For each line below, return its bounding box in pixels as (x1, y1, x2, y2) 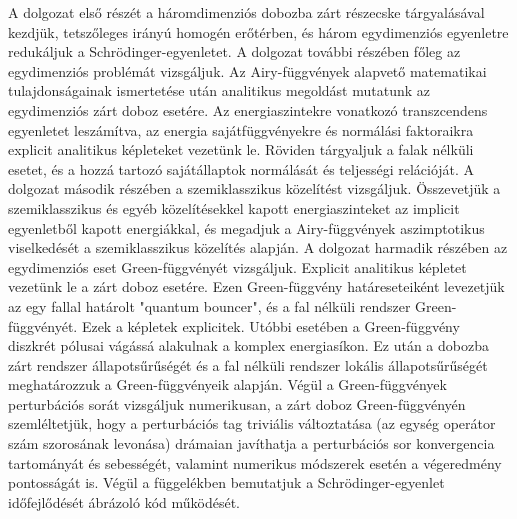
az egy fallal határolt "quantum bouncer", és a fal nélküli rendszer (8, 295, 411, 316)
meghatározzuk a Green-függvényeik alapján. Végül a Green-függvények (8, 374, 447, 395)
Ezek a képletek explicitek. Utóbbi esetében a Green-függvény (81, 315, 460, 336)
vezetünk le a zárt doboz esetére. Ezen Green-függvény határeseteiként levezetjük (8, 276, 505, 297)
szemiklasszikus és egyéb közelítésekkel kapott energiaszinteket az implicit (8, 197, 460, 218)
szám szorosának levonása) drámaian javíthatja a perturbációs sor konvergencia (8, 433, 495, 454)
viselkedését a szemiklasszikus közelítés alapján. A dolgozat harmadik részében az (8, 237, 508, 258)
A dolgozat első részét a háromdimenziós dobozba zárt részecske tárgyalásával (8, 2, 485, 22)
